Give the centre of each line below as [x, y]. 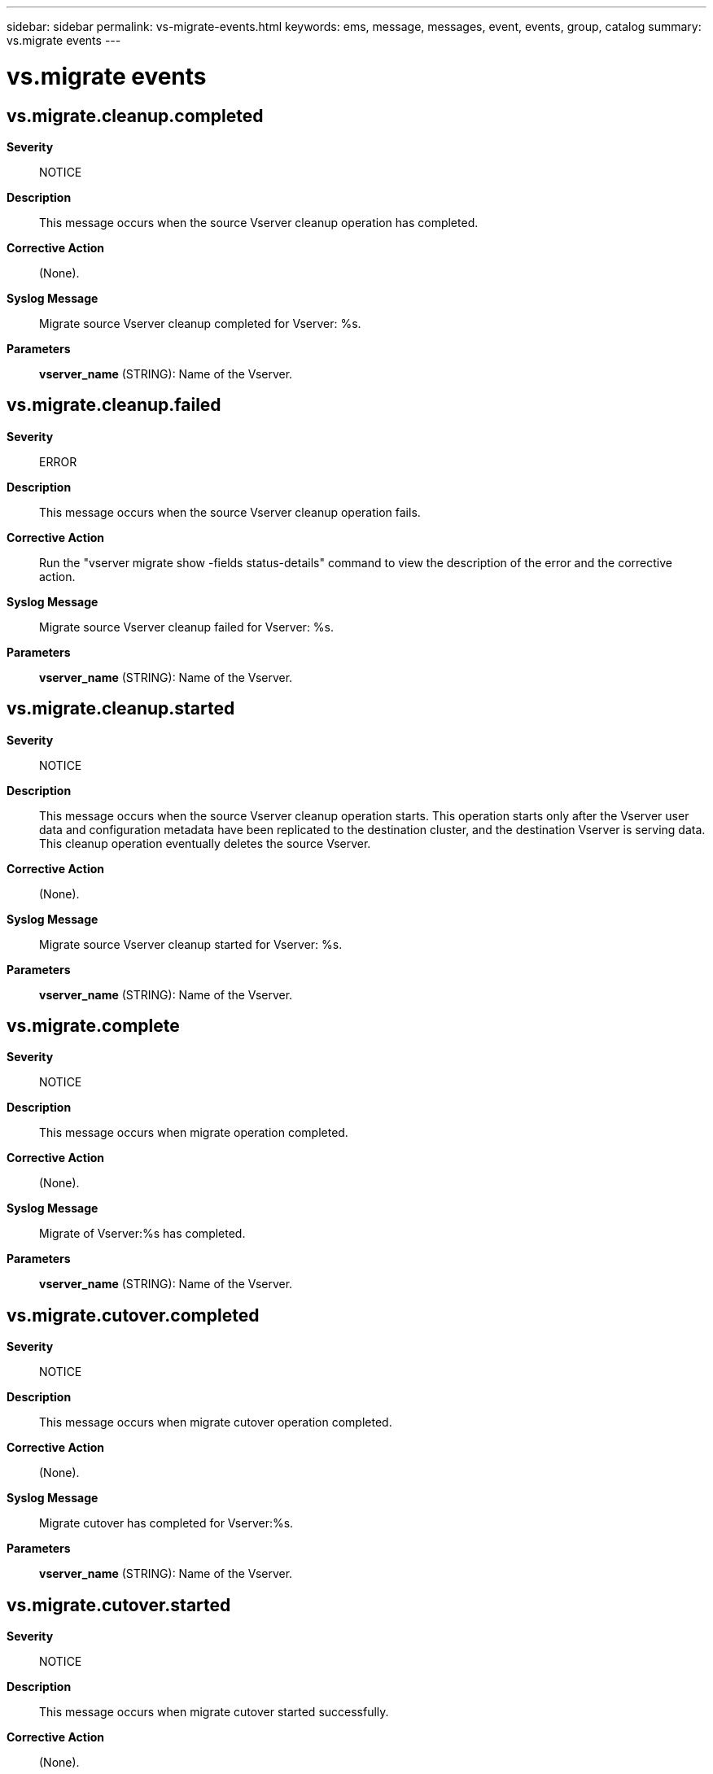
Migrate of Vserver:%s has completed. [142, 1234]
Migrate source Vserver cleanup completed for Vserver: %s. [200, 323]
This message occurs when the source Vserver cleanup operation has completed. [259, 222]
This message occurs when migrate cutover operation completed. [216, 1422]
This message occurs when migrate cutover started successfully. [214, 1712]
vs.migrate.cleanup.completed [135, 116]
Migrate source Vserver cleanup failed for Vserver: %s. [187, 627]
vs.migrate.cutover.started [119, 1605]
